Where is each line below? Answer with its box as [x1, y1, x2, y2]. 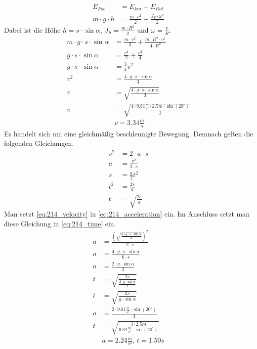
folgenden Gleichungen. [4, 138, 74, 148]
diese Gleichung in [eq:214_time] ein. [4, 218, 116, 228]
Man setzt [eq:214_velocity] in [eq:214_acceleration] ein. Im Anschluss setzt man [4, 209, 250, 219]
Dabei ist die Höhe [4, 24, 61, 35]
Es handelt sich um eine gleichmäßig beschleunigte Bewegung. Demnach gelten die [4, 128, 253, 138]
